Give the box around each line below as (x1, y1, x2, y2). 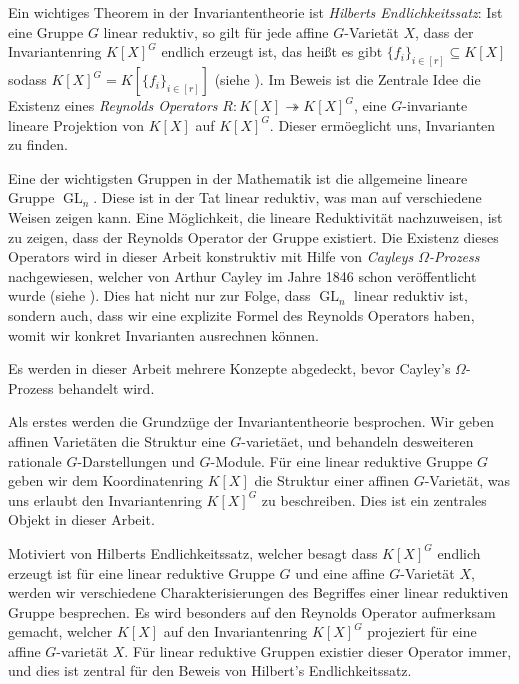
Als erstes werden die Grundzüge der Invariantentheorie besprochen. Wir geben (8, 411, 495, 432)
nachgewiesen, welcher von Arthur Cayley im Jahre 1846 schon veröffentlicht (8, 265, 477, 286)
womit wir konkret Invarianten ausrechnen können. (8, 324, 319, 345)
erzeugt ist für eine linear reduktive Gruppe (8, 562, 275, 583)
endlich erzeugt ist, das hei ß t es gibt (161, 41, 383, 62)
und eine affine (295, 562, 385, 583)
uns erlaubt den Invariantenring (8, 489, 202, 510)
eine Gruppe (8, 21, 84, 42)
